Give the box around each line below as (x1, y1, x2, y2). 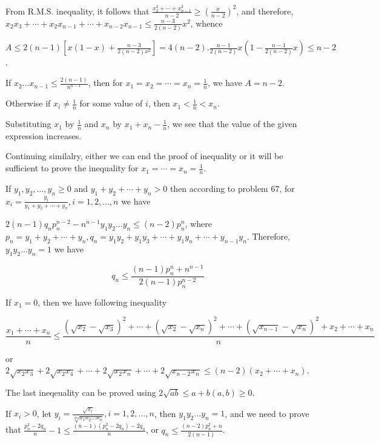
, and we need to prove (225, 407, 309, 419)
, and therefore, (236, 4, 294, 17)
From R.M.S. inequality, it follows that (5, 4, 150, 17)
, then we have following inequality (38, 295, 167, 308)
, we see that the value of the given (167, 117, 297, 130)
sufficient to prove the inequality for (5, 162, 139, 174)
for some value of (79, 97, 143, 110)
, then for (88, 76, 123, 89)
